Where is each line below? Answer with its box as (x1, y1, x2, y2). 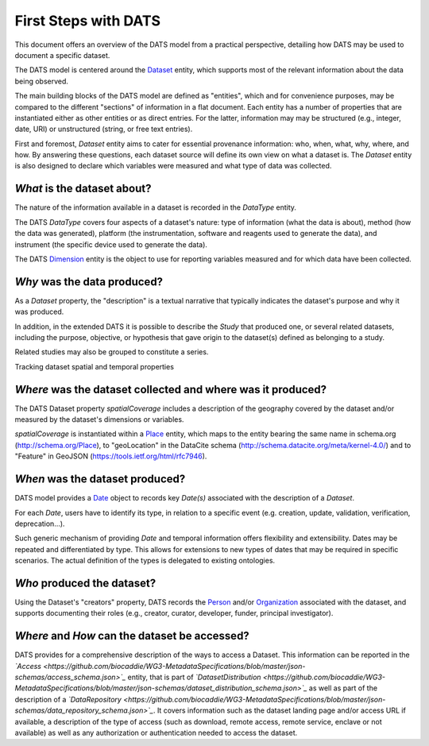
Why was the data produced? (14, 275, 163, 288)
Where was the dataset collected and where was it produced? (14, 382, 327, 396)
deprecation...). (14, 519, 65, 528)
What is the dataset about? (14, 182, 152, 195)
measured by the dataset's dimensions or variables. (14, 415, 184, 424)
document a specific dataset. (14, 50, 110, 60)
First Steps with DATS (14, 12, 161, 29)
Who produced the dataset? (14, 576, 157, 589)
